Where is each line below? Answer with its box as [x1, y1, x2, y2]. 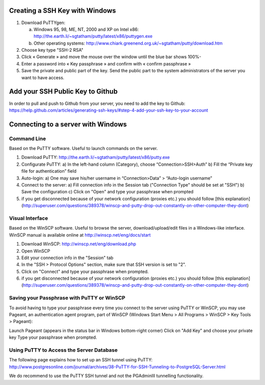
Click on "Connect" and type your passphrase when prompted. [21, 268, 149, 274]
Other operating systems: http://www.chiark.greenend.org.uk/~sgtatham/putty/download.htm [33, 40, 223, 46]
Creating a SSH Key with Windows [9, 6, 116, 15]
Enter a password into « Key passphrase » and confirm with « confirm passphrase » [21, 60, 191, 66]
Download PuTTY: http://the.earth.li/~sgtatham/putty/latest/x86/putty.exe [21, 154, 170, 160]
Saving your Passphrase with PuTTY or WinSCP [9, 295, 126, 301]
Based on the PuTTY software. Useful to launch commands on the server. [9, 146, 158, 151]
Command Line [9, 135, 46, 142]
